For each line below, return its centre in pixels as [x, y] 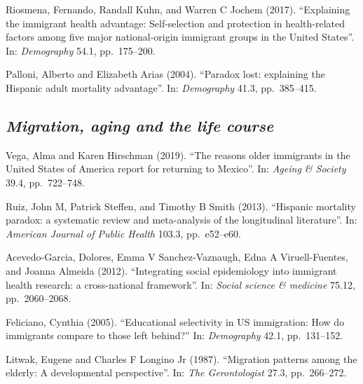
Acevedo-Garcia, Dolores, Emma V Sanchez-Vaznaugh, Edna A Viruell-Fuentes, [177, 257]
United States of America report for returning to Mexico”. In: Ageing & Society [176, 169]
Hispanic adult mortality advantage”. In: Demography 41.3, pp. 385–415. [161, 87]
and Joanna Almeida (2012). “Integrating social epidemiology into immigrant [171, 270]
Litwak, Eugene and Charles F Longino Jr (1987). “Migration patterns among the [181, 358]
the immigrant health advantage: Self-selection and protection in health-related [175, 23]
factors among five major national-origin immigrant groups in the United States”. [180, 37]
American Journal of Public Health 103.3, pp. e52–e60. [123, 233]
